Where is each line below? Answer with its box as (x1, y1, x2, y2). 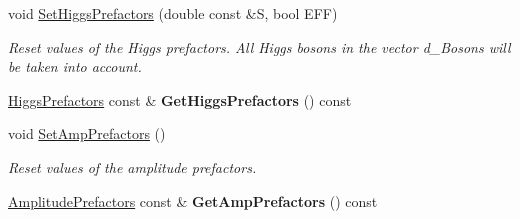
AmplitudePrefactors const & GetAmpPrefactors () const (8, 190, 378, 211)
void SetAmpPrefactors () (8, 123, 166, 144)
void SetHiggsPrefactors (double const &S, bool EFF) (8, 3, 338, 23)
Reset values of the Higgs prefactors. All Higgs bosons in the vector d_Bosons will (8, 36, 511, 57)
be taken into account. (8, 56, 142, 77)
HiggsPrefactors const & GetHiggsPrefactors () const (8, 89, 352, 110)
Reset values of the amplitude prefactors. (8, 156, 257, 177)
